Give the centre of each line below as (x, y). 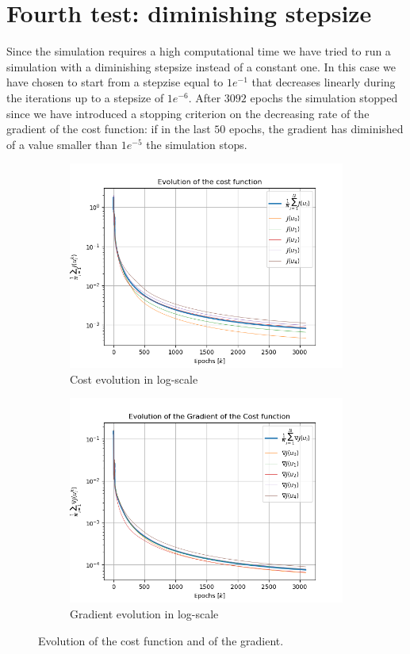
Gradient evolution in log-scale (144, 614)
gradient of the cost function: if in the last (109, 129)
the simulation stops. (197, 144)
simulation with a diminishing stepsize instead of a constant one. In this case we (201, 66)
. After (205, 97)
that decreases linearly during (324, 82)
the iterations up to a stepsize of (85, 97)
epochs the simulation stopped (324, 97)
